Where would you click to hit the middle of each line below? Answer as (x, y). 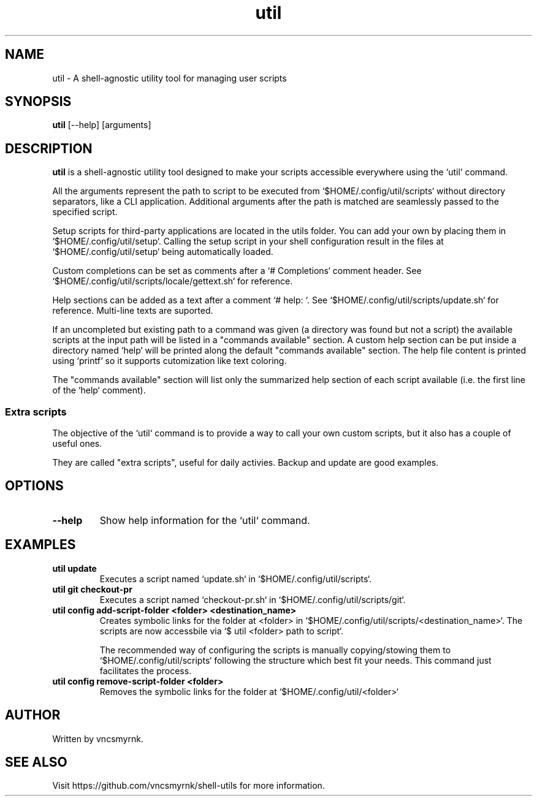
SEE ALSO (36, 762)
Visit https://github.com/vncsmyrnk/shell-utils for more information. (189, 786)
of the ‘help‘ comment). (99, 390)
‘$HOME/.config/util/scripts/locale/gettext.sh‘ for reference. (173, 281)
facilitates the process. (146, 670)
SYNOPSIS (38, 102)
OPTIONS (34, 486)
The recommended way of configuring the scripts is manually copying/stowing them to (275, 650)
